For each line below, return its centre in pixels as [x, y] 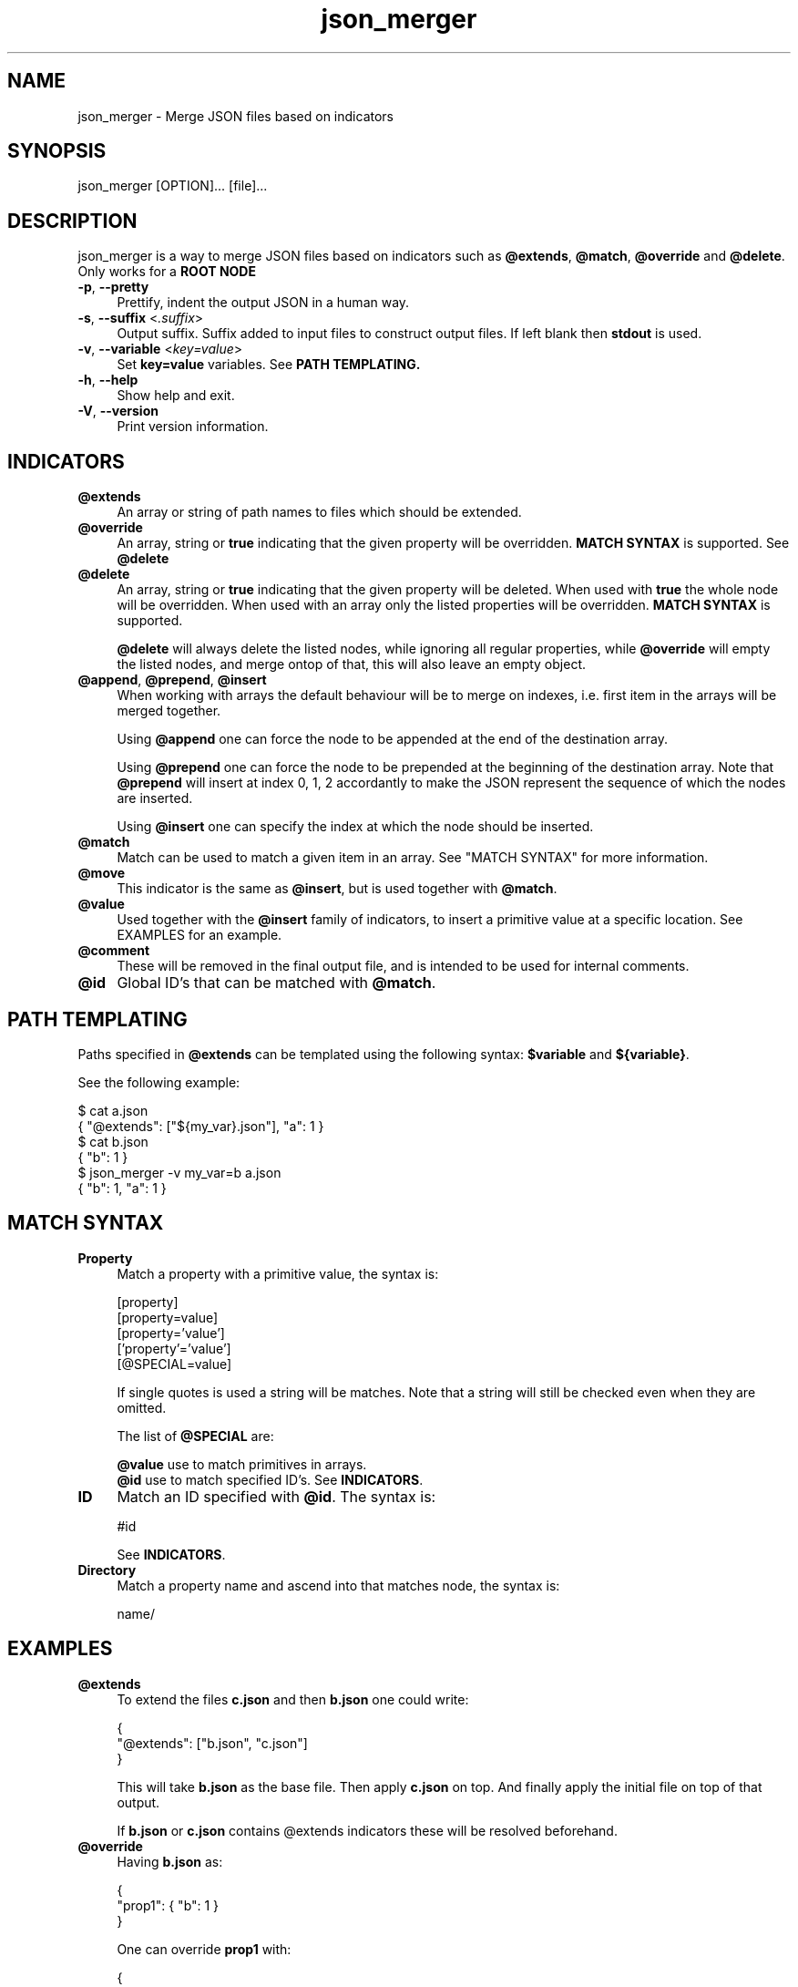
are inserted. [155, 798]
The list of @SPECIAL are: [195, 1436]
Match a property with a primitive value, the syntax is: [278, 1273]
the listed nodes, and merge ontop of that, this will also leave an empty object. [351, 664]
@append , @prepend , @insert [172, 680]
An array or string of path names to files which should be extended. [319, 512]
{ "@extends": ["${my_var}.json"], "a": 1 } [201, 1126]
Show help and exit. [176, 396]
